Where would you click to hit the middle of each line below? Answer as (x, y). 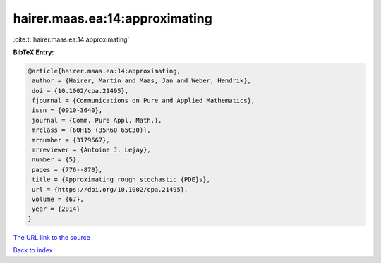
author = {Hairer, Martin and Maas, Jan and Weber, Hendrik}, (142, 81)
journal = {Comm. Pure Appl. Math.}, (97, 120)
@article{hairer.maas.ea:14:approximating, (104, 71)
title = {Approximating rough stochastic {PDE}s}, (121, 179)
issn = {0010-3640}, (67, 110)
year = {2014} (56, 209)
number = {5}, (56, 160)
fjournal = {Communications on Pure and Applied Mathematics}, (144, 101)
